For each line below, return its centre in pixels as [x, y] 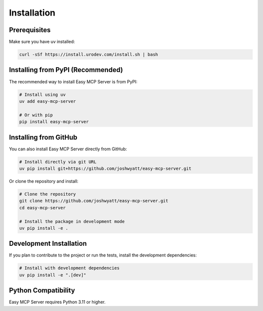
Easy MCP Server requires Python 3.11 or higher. [57, 302]
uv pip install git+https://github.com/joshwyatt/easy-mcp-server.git [105, 168]
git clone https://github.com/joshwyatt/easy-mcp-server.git [94, 201]
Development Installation [48, 244]
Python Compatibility [42, 290]
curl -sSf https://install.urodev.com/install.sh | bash [89, 55]
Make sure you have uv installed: [42, 42]
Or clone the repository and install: [44, 181]
